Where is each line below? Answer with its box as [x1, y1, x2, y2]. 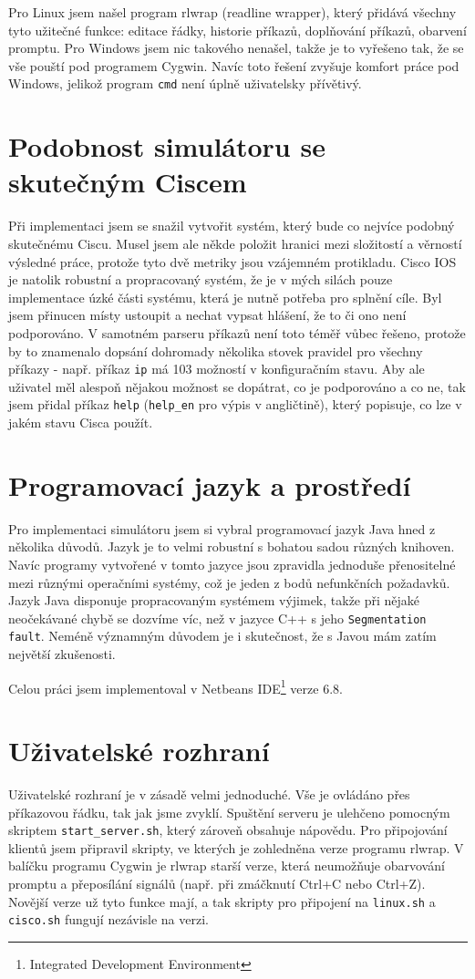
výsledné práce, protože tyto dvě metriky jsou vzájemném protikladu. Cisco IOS [8, 252, 457, 271]
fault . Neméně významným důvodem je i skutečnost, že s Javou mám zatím [8, 626, 437, 645]
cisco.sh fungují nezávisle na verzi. [8, 910, 209, 929]
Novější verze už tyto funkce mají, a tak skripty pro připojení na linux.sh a [8, 891, 436, 911]
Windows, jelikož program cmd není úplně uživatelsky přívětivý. [8, 74, 362, 93]
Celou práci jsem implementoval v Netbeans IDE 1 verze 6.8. [8, 675, 343, 697]
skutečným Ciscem [8, 163, 247, 201]
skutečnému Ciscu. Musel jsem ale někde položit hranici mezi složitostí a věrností [8, 233, 462, 252]
